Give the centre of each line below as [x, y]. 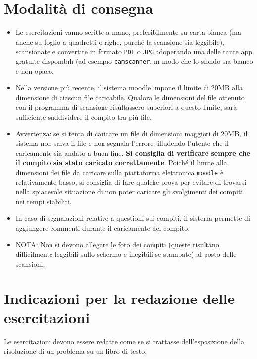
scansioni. [30, 264]
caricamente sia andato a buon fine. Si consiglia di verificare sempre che [133, 152]
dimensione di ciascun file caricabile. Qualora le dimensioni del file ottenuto [130, 97]
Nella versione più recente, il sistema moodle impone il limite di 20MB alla [129, 88]
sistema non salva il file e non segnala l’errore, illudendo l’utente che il [122, 143]
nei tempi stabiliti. [44, 201]
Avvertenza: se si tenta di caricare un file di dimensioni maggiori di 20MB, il [131, 133]
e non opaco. [35, 71]
